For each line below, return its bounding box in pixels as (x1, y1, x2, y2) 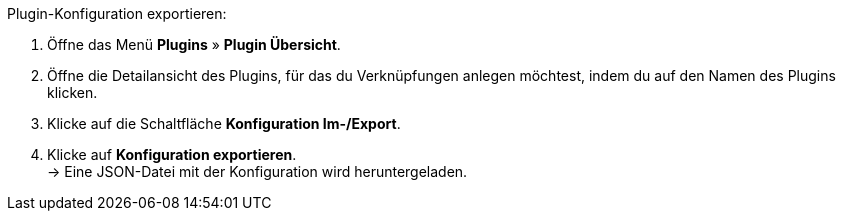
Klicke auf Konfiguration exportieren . (47, 146, 297, 163)
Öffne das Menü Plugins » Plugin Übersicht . (47, 36, 341, 53)
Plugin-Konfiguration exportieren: (7, 5, 227, 22)
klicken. (47, 84, 98, 101)
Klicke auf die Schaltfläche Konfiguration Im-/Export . (47, 115, 401, 132)
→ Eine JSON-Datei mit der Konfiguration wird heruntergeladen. (47, 163, 468, 180)
